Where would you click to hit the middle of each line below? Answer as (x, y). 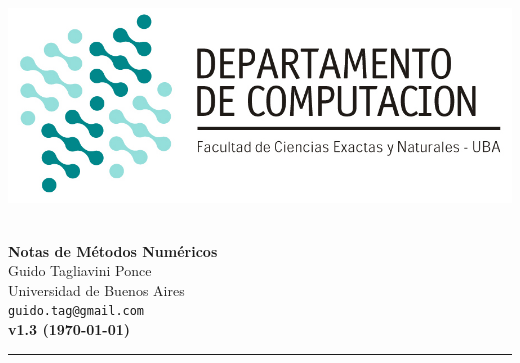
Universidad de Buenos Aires (96, 289)
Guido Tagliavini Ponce (80, 270)
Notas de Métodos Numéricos (113, 250)
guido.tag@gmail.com (76, 311)
